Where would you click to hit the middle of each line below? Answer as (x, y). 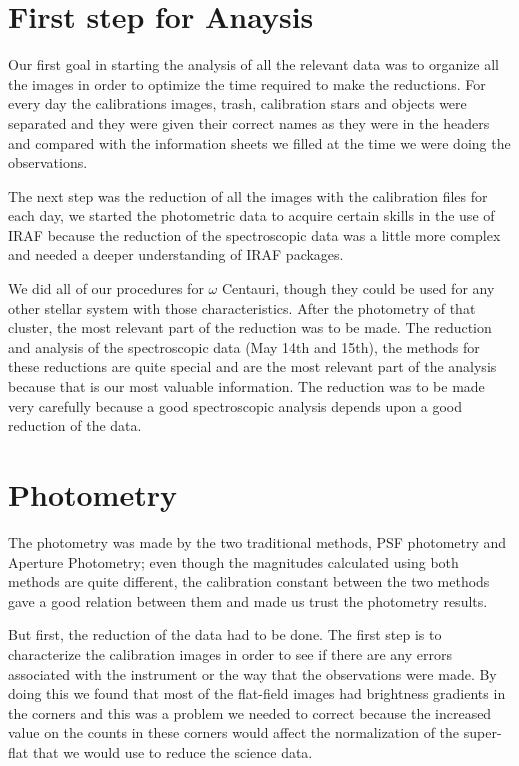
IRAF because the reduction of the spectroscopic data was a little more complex (254, 234)
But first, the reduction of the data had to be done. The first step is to (225, 634)
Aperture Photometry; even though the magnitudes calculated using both (233, 561)
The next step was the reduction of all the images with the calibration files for (248, 195)
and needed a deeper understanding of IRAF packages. (176, 254)
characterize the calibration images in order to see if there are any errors (230, 653)
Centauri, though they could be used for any (358, 288)
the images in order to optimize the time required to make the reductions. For (247, 83)
